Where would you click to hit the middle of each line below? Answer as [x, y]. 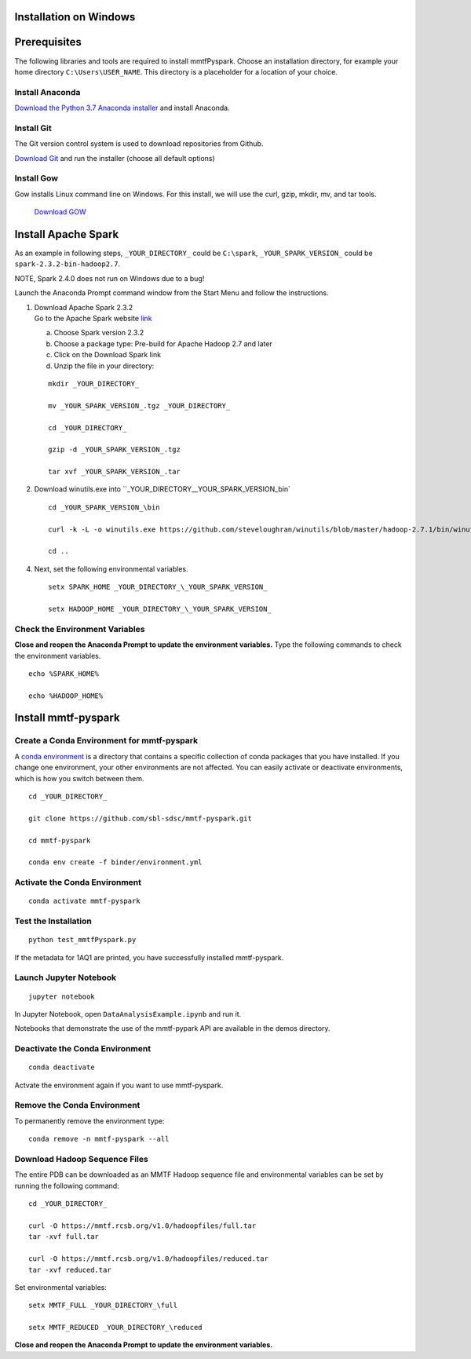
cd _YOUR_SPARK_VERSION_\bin [104, 507]
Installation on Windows [75, 17]
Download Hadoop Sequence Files [81, 1160]
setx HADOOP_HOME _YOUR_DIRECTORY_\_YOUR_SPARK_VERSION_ [160, 609]
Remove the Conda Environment [77, 1105]
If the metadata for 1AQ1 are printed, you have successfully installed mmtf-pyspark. [149, 957]
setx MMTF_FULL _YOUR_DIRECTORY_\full [103, 1306]
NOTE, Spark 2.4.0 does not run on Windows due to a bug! [110, 278]
